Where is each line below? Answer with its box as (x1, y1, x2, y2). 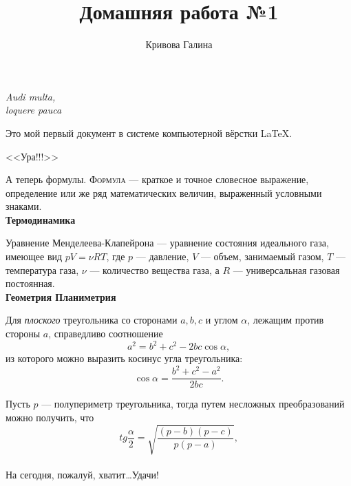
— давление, (136, 249, 189, 264)
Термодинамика (6, 212, 76, 226)
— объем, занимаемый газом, (200, 249, 324, 264)
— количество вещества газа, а (89, 262, 220, 277)
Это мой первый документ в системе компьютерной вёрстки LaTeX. (6, 125, 292, 140)
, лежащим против (247, 313, 324, 327)
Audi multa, (6, 89, 56, 103)
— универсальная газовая (233, 262, 340, 277)
